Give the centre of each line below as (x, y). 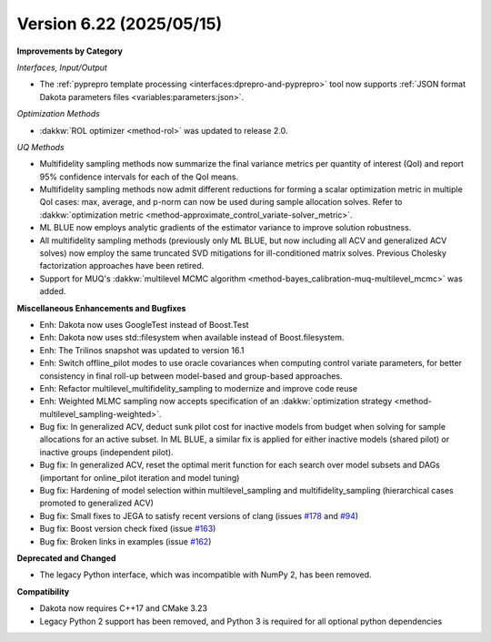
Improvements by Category (70, 51)
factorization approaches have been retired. (122, 266)
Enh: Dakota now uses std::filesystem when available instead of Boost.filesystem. (192, 338)
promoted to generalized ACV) (97, 503)
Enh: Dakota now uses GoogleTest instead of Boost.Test (144, 324)
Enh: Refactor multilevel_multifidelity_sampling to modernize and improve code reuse (199, 388)
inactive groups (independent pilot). (106, 452)
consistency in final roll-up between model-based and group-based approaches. (191, 376)
